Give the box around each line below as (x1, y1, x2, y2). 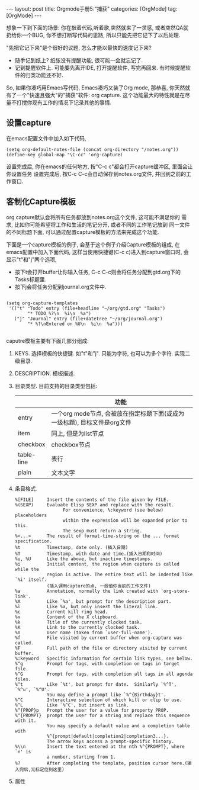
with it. (14, 718, 37, 724)
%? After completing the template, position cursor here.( (14, 760, 188, 766)
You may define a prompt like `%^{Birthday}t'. (46, 692, 166, 698)
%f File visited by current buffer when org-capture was (14, 635, 182, 641)
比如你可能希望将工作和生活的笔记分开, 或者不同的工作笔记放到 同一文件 (14, 221, 190, 228)
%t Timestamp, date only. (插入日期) (14, 544, 129, 550)
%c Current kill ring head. (14, 609, 108, 615)
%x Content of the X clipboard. (14, 614, 118, 620)
